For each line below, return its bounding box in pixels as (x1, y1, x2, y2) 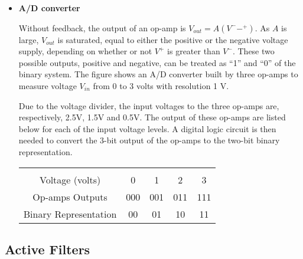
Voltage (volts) (39, 172, 101, 186)
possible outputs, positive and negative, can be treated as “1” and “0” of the (18, 56, 296, 68)
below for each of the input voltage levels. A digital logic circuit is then (18, 122, 276, 135)
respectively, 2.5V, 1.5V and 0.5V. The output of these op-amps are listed (18, 111, 286, 123)
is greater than (167, 45, 220, 57)
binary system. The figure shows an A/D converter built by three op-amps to (18, 68, 298, 80)
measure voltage (18, 79, 77, 91)
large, (18, 33, 39, 45)
